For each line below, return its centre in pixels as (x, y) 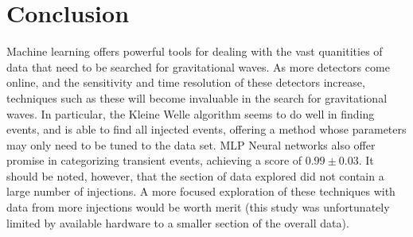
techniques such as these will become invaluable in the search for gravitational (197, 97)
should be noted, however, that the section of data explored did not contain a (195, 175)
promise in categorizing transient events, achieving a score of (154, 160)
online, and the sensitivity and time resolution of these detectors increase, (186, 82)
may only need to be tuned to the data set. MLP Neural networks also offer (191, 144)
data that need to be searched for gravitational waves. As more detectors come (198, 66)
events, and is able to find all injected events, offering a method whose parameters (206, 129)
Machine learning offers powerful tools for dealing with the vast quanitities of (195, 51)
